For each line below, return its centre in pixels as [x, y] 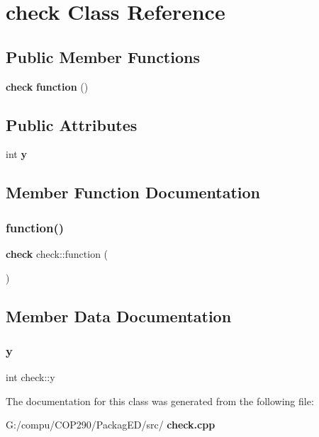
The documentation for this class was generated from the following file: [160, 401]
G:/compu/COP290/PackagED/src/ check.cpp [111, 425]
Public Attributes [72, 124]
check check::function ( [57, 253]
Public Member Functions [103, 56]
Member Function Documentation [133, 192]
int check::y [30, 377]
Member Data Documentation [119, 316]
